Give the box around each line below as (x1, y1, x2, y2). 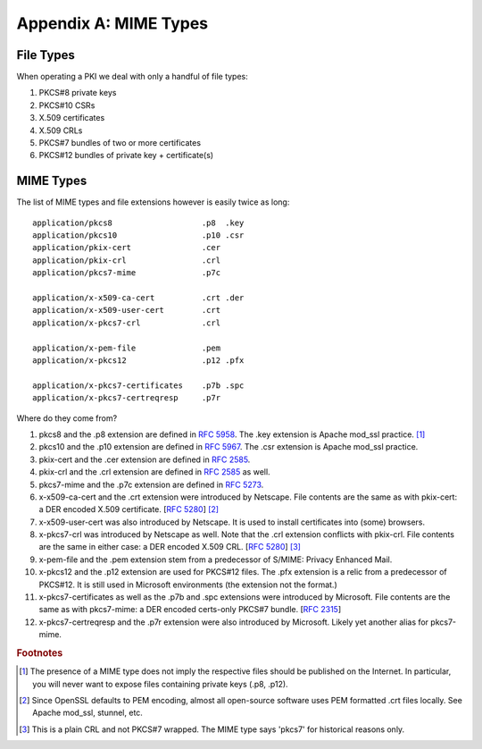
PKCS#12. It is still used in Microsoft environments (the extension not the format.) (38, 579, 338, 590)
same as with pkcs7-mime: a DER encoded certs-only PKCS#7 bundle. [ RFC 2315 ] (38, 604, 342, 615)
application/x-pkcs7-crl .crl (32, 317, 221, 328)
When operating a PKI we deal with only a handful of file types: (16, 72, 249, 82)
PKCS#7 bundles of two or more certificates (38, 138, 201, 148)
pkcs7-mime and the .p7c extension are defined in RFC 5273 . (38, 479, 264, 490)
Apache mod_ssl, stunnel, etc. (32, 707, 143, 719)
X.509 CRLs (38, 125, 83, 136)
